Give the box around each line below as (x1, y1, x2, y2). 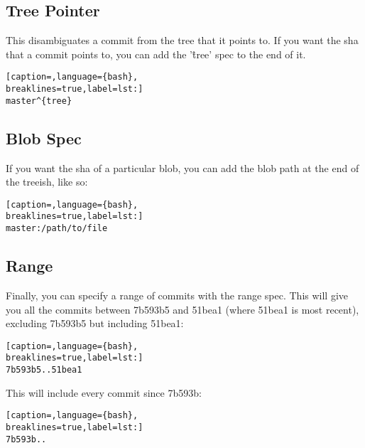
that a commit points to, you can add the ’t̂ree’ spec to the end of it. (6, 46, 306, 61)
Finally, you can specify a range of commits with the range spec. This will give (6, 287, 349, 302)
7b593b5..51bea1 (6, 365, 82, 375)
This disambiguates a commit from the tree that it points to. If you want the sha (6, 33, 359, 48)
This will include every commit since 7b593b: (6, 385, 202, 400)
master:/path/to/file (6, 223, 108, 234)
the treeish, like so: (6, 174, 88, 189)
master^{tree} (6, 95, 72, 106)
